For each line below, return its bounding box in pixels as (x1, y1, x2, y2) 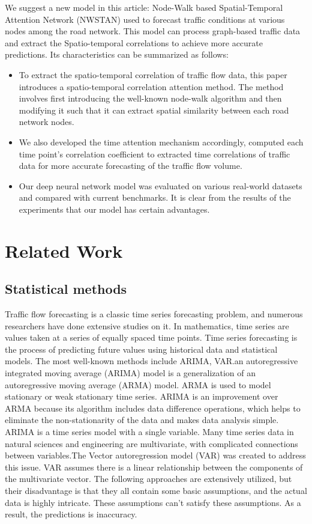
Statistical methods (5, 279, 127, 298)
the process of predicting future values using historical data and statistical (5, 343, 278, 355)
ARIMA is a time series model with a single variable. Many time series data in (5, 425, 294, 438)
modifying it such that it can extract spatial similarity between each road (19, 103, 289, 116)
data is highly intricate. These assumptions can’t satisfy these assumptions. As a (5, 496, 301, 508)
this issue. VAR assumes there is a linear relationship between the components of (5, 460, 303, 473)
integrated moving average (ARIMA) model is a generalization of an (5, 367, 256, 379)
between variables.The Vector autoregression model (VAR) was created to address (5, 449, 306, 462)
